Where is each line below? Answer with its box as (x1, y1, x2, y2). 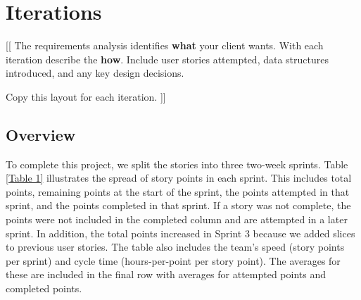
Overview (6, 123, 76, 145)
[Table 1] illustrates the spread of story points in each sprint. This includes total (6, 170, 352, 185)
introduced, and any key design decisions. (6, 65, 184, 80)
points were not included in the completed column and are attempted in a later (6, 212, 348, 227)
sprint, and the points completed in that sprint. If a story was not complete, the (6, 198, 351, 213)
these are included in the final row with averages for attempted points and (6, 267, 326, 282)
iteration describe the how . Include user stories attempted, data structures (6, 51, 329, 66)
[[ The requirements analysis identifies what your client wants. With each (6, 38, 324, 53)
